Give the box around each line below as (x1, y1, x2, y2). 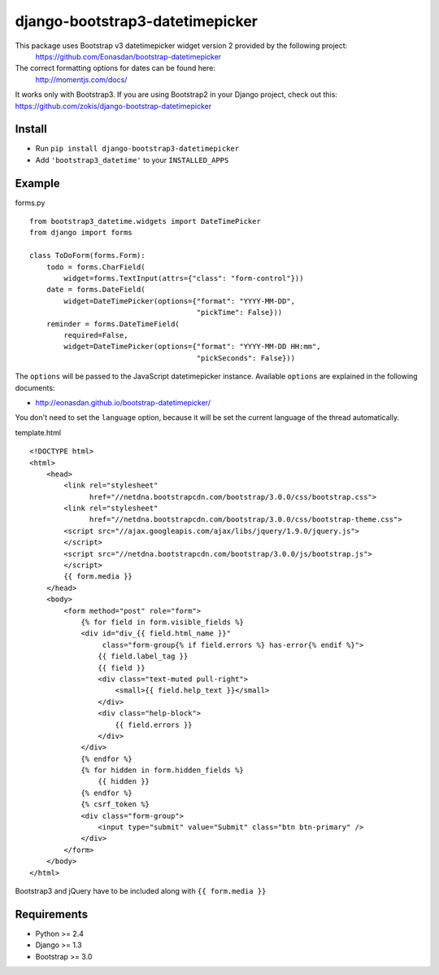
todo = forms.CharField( (46, 262, 146, 272)
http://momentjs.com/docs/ (35, 74, 128, 85)
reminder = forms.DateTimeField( (46, 319, 180, 329)
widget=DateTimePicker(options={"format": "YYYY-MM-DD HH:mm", (63, 342, 321, 352)
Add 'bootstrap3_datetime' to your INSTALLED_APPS (35, 155, 229, 164)
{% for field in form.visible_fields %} (80, 617, 244, 627)
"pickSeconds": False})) (196, 353, 296, 362)
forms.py (15, 198, 46, 208)
